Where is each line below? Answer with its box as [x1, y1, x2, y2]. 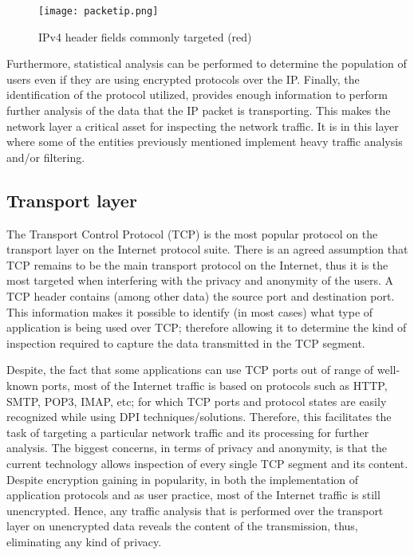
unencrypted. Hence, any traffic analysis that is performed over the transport [6, 502, 384, 518]
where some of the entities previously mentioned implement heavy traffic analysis [6, 133, 403, 150]
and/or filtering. [6, 148, 85, 165]
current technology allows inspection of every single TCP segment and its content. [6, 455, 408, 471]
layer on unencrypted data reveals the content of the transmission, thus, [6, 518, 358, 534]
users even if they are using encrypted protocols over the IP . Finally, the [6, 70, 360, 87]
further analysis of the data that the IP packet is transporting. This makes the [6, 102, 391, 119]
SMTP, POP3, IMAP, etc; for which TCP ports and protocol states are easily [6, 392, 387, 409]
